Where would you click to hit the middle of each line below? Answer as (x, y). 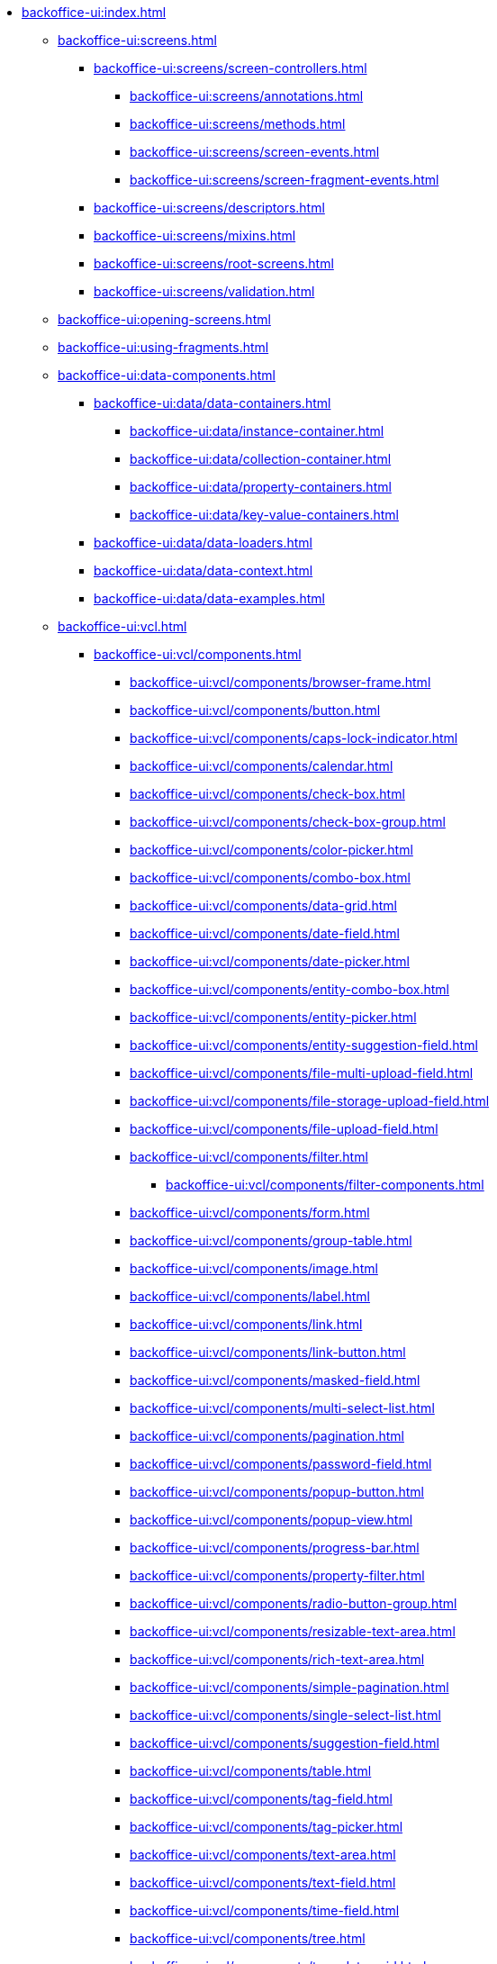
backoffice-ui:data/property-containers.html (261, 487)
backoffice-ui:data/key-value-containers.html (264, 515)
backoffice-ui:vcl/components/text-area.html (263, 1855)
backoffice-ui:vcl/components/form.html (250, 1213)
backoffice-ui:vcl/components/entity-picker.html (273, 1017)
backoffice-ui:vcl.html (122, 626)
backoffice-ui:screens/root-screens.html (214, 263)
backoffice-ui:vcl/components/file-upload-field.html (284, 1129)
